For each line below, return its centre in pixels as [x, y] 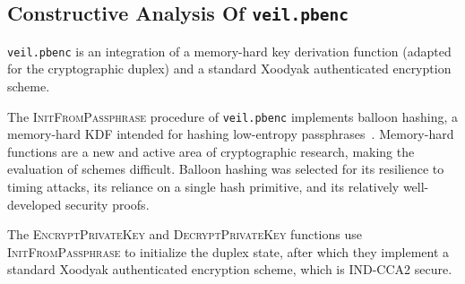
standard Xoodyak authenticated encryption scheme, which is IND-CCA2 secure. [230, 269]
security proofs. [107, 204]
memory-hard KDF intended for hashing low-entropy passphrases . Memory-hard [231, 134]
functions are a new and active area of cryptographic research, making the [211, 151]
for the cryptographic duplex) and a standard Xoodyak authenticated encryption [229, 69]
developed [34, 204]
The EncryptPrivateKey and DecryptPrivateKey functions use [185, 234]
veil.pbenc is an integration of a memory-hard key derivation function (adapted [229, 51]
